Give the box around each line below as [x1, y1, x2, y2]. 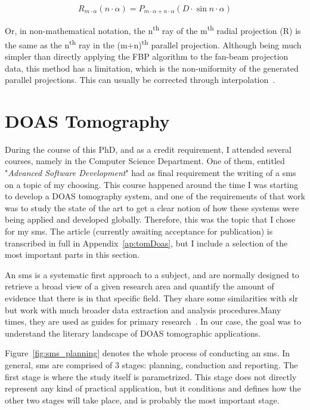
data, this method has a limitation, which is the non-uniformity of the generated [5, 61, 299, 74]
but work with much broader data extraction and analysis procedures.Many [5, 303, 281, 316]
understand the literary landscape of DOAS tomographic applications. [5, 326, 261, 339]
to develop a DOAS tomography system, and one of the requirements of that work [5, 190, 305, 202]
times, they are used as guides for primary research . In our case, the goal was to [5, 315, 301, 328]
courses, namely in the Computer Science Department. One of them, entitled [5, 155, 285, 167]
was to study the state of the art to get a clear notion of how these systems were [5, 201, 299, 214]
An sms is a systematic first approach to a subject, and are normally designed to [5, 268, 299, 280]
